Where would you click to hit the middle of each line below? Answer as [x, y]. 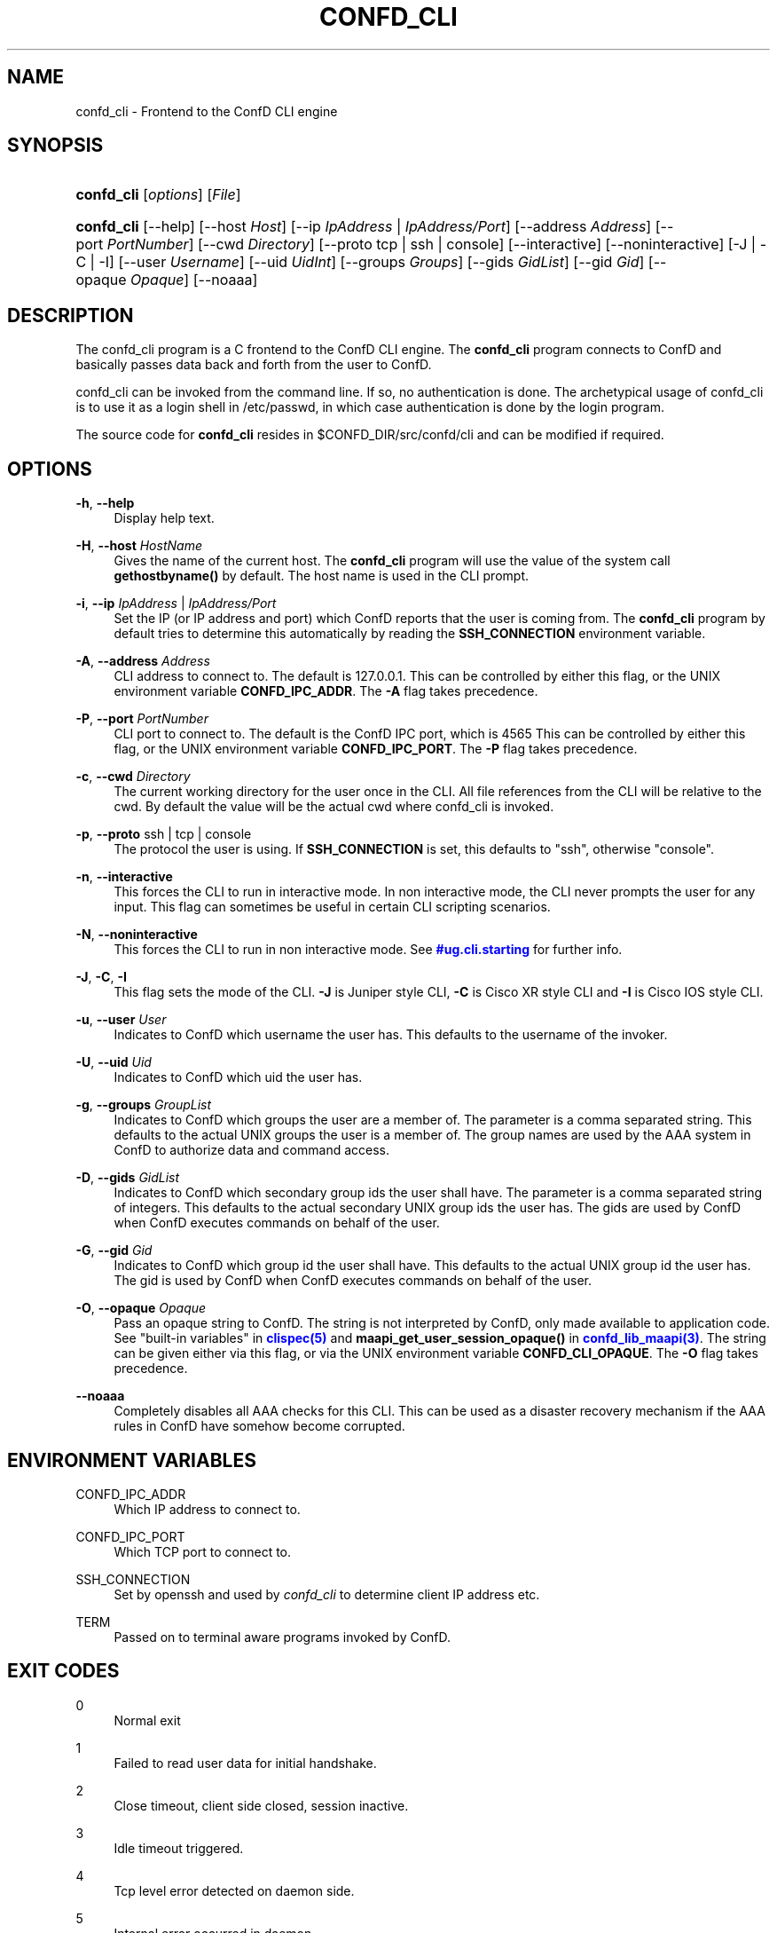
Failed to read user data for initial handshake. [245, 1763]
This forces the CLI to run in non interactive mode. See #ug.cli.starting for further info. [368, 950]
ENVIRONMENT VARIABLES [132, 1460]
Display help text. [164, 518]
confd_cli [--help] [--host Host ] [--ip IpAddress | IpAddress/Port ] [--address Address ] [364, 227]
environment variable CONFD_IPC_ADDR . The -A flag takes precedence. [326, 691]
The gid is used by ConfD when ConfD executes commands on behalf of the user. [353, 1281]
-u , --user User [121, 1020]
